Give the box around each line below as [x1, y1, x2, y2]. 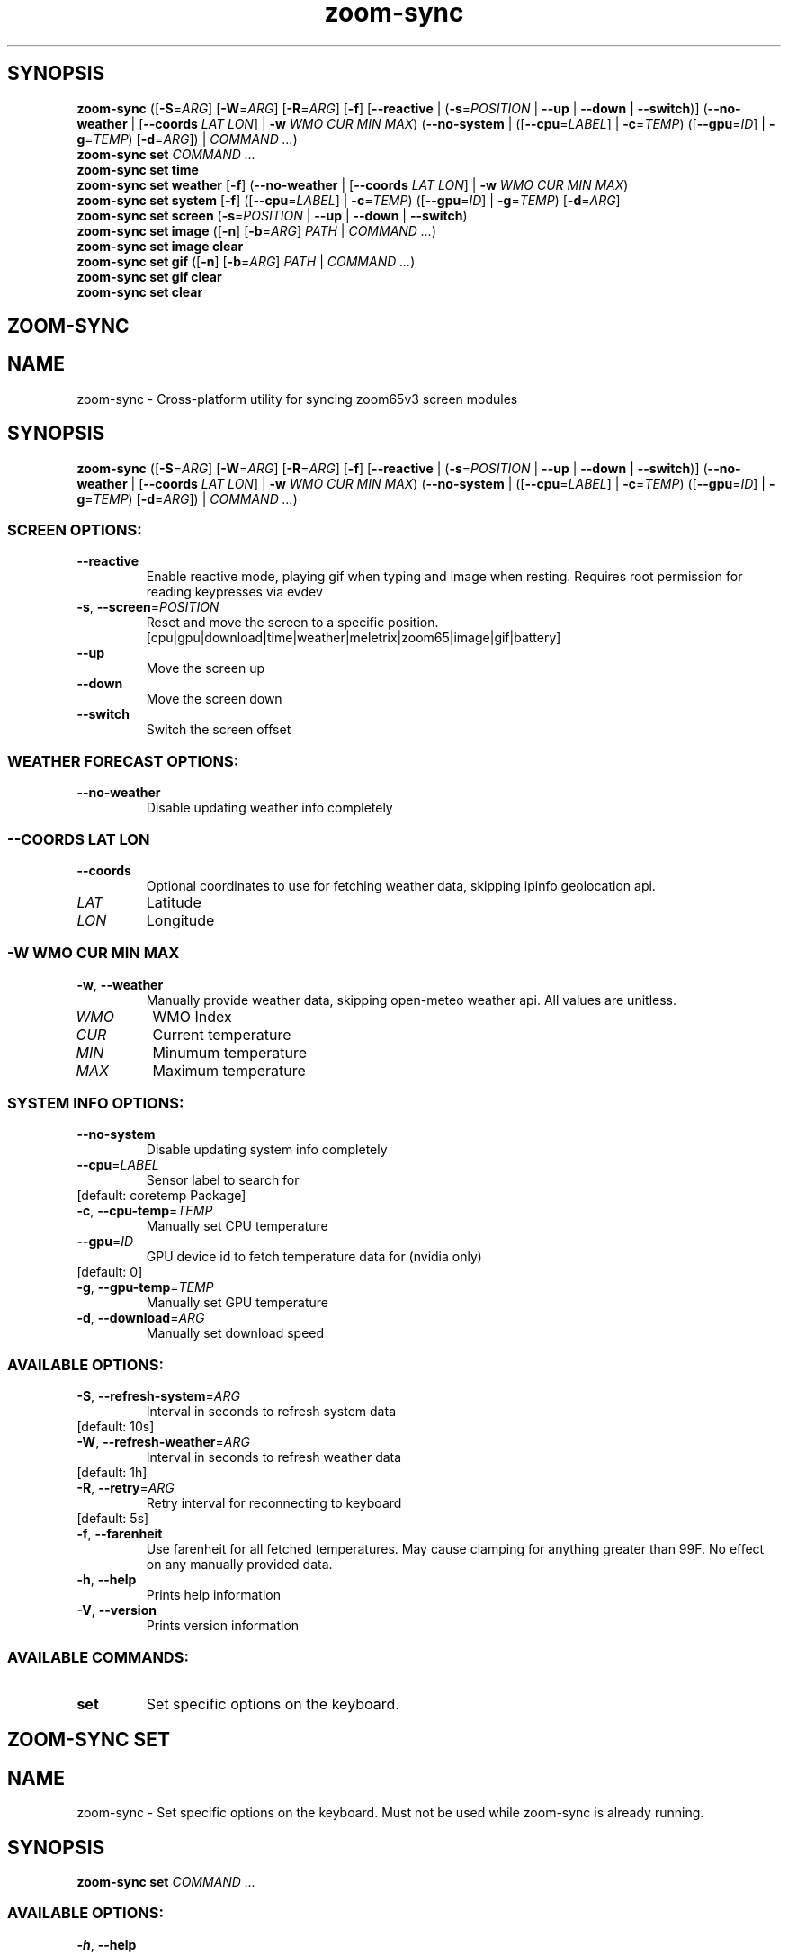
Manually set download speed [146, 1325, 325, 1341]
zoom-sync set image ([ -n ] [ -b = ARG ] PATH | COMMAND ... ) [76, 222, 437, 238]
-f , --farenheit [76, 1526, 163, 1542]
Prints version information [146, 1618, 300, 1634]
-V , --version [76, 1602, 157, 1619]
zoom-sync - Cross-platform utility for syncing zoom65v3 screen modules [76, 390, 518, 407]
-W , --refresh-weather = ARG [76, 1434, 250, 1450]
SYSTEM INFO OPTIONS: [7, 1094, 184, 1113]
